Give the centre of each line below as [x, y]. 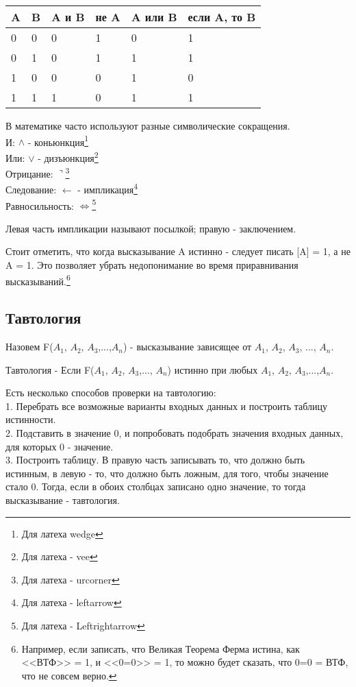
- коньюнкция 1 [58, 141]
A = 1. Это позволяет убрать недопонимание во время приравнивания [152, 265]
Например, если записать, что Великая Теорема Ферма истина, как [161, 648]
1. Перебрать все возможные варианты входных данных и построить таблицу [166, 406]
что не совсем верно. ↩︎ [69, 675]
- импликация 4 [107, 188]
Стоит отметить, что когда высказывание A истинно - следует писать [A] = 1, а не [178, 251]
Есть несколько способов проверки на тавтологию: [111, 393]
